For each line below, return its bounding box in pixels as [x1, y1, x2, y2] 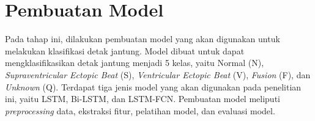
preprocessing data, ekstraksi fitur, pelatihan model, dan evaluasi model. [5, 104, 275, 117]
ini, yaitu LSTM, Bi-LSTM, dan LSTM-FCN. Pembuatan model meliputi [5, 92, 280, 105]
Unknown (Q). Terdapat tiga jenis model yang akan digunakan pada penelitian [5, 80, 302, 93]
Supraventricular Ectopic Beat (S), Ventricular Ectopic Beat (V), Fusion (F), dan [5, 68, 311, 81]
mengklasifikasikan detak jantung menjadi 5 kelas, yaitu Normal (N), [5, 56, 264, 69]
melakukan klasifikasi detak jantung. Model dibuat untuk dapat [5, 44, 245, 57]
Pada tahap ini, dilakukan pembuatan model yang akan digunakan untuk [5, 32, 280, 45]
